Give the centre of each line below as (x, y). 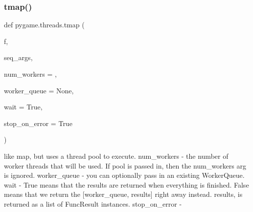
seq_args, (18, 57)
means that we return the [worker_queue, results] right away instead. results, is (123, 194)
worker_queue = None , (39, 90)
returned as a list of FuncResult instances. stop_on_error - (93, 203)
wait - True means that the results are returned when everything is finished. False (126, 184)
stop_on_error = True (38, 123)
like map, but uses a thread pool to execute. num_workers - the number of (116, 156)
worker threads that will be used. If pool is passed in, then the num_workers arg (125, 165)
